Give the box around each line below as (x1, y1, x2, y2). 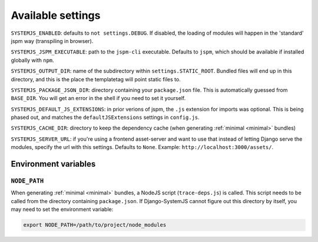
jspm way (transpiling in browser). (11, 37, 94, 44)
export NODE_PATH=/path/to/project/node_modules (23, 221, 167, 228)
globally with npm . (11, 57, 54, 64)
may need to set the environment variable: (11, 206, 114, 213)
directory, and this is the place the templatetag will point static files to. (11, 75, 181, 82)
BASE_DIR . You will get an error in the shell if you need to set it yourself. (11, 95, 186, 102)
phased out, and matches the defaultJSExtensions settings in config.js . (11, 114, 200, 121)
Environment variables (11, 159, 96, 169)
